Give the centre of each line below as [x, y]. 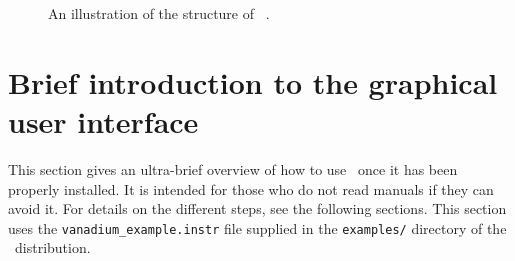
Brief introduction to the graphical [253, 81]
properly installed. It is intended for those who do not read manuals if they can [251, 188]
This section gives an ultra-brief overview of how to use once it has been [233, 168]
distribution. [52, 247]
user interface [103, 120]
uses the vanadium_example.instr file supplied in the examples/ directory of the [257, 227]
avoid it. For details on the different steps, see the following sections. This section [257, 208]
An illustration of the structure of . [159, 13]
